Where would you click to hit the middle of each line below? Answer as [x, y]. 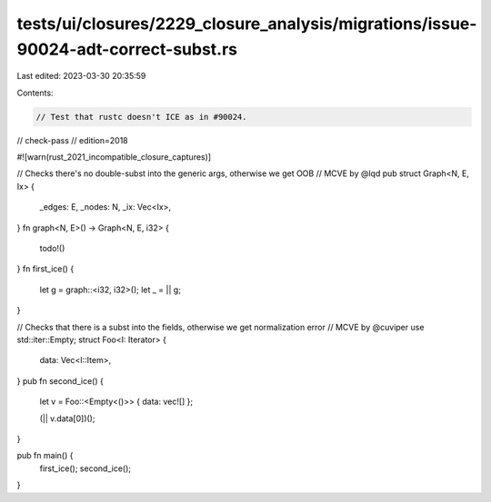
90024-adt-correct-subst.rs [127, 49]
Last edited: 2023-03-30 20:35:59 [81, 76]
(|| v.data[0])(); [67, 418]
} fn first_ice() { [45, 269]
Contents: [35, 93]
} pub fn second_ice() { [60, 380]
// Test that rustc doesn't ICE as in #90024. [141, 117]
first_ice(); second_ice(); [85, 468]
